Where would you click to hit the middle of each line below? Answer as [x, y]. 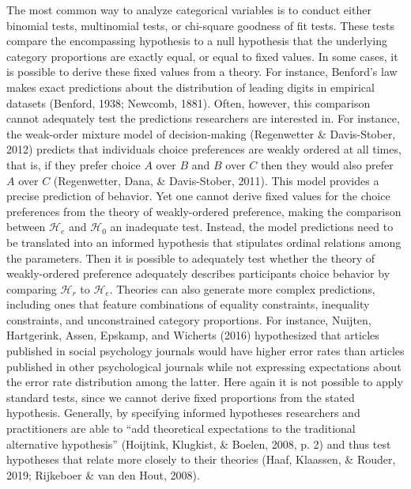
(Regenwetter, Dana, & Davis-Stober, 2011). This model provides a [216, 180]
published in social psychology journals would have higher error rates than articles [205, 351]
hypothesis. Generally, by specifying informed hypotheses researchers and [183, 413]
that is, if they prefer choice [74, 164]
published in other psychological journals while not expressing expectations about [204, 366]
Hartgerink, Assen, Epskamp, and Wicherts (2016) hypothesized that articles [193, 335]
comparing [32, 288]
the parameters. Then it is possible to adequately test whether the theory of [191, 258]
